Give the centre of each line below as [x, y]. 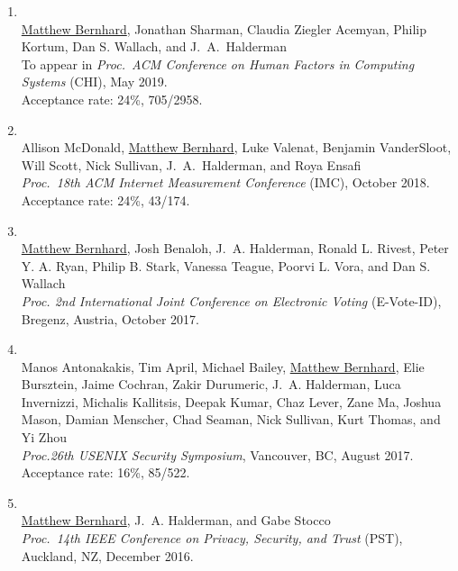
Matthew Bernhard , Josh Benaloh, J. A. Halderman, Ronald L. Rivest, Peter [235, 248]
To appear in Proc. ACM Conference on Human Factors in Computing [218, 63]
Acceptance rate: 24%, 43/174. [105, 199]
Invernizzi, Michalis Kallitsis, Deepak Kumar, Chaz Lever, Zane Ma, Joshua [231, 401]
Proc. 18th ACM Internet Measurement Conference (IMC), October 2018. [225, 182]
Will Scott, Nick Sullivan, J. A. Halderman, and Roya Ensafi [191, 164]
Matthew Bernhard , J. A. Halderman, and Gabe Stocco [176, 520]
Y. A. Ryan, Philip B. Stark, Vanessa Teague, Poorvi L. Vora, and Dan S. [226, 265]
